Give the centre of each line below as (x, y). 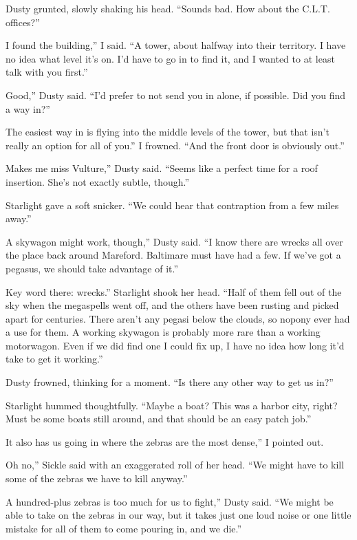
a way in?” (28, 108)
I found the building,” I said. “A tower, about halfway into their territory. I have (176, 45)
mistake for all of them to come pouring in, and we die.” (124, 528)
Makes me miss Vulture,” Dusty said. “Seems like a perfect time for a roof (162, 168)
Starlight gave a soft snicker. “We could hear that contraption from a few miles (172, 205)
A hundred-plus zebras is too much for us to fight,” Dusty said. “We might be (170, 501)
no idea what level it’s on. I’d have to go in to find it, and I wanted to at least (170, 58)
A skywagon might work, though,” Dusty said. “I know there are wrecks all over (174, 241)
